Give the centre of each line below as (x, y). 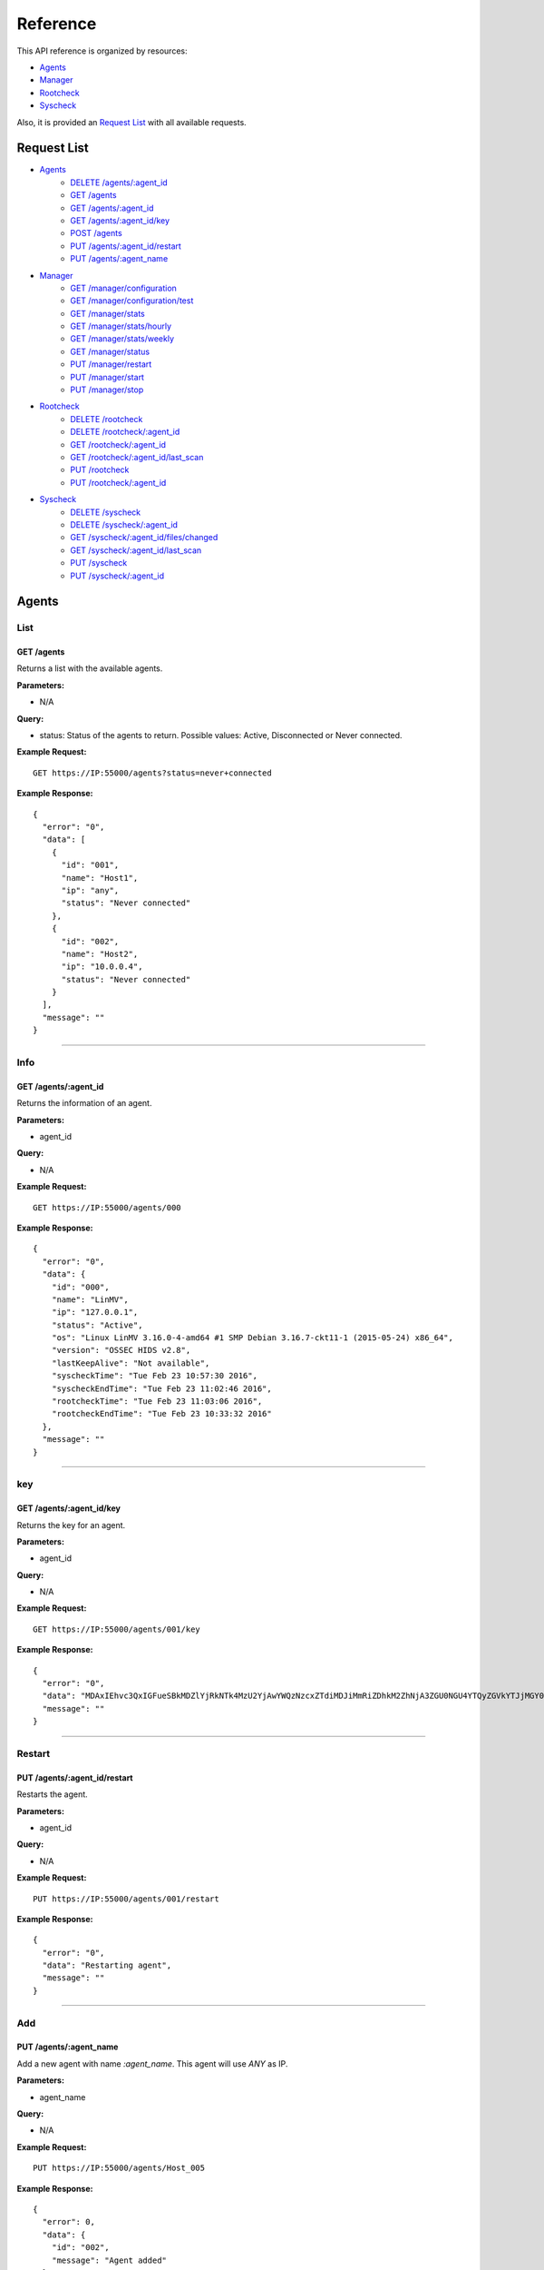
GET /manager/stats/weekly (122, 339)
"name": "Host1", (100, 878)
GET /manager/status (110, 351)
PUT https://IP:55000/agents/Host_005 (119, 2168)
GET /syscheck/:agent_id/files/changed (144, 538)
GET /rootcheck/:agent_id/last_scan (137, 457)
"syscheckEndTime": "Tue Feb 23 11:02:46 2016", (161, 1388)
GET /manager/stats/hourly (121, 326)
